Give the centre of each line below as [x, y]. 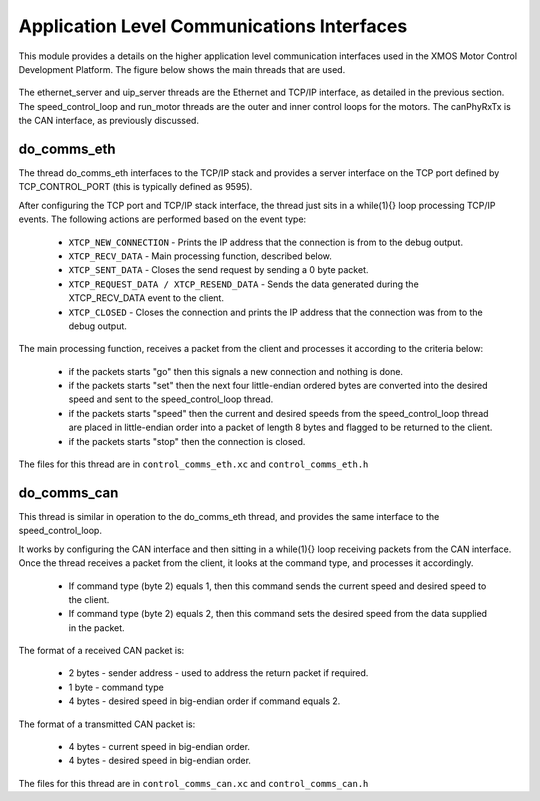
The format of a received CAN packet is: [101, 651]
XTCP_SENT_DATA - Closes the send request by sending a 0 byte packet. [218, 270]
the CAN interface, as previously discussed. [109, 121]
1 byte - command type [116, 687]
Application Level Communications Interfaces [213, 26]
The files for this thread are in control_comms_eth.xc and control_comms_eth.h [193, 464]
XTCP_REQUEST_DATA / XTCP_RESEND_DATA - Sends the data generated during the [243, 284]
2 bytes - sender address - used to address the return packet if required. [218, 673]
